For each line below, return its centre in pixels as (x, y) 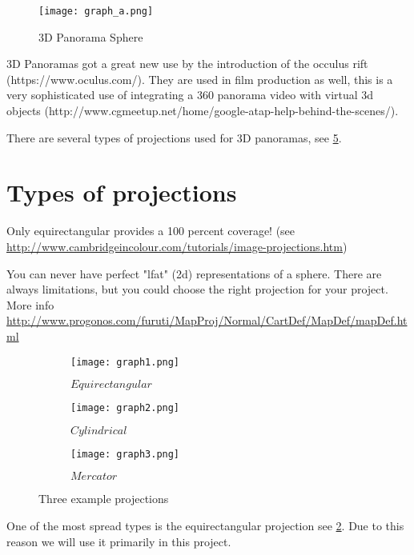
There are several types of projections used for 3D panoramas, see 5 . (174, 137)
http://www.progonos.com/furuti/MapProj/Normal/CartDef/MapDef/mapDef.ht (207, 320)
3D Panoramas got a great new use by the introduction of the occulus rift (187, 64)
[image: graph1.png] (125, 362)
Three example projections (104, 499)
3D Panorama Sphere (91, 36)
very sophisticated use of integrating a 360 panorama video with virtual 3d (190, 95)
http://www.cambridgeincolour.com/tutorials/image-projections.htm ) (177, 246)
